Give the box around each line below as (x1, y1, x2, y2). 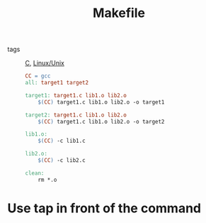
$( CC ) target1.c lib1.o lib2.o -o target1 (38, 98, 165, 106)
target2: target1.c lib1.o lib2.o (25, 111, 127, 119)
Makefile (93, 5, 145, 21)
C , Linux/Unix (25, 59, 65, 67)
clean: (25, 169, 45, 177)
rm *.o (38, 176, 57, 183)
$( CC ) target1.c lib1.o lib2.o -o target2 (38, 118, 165, 125)
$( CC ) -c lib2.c (38, 157, 86, 164)
